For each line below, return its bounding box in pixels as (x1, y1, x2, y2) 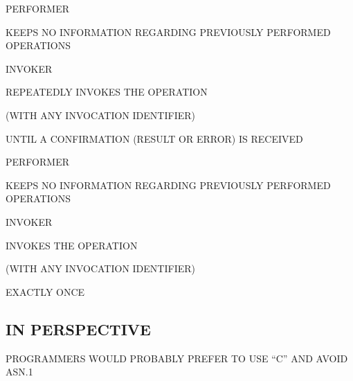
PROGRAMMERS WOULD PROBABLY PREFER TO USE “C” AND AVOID (6, 351, 348, 365)
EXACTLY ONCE (6, 284, 85, 299)
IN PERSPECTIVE (6, 318, 151, 339)
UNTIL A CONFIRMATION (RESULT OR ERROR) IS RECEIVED (6, 131, 303, 145)
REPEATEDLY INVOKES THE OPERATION (6, 85, 208, 99)
